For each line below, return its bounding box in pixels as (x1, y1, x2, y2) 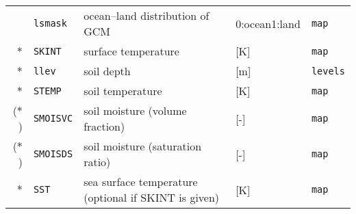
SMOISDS (33, 148, 73, 159)
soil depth (84, 63, 131, 79)
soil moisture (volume (84, 103, 187, 118)
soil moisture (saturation (84, 138, 202, 154)
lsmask (33, 18, 67, 29)
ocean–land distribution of (84, 8, 209, 23)
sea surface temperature (84, 174, 198, 189)
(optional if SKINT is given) (84, 189, 220, 205)
